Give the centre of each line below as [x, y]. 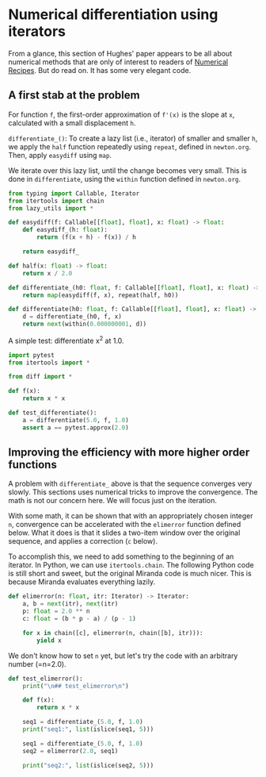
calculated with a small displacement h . [72, 123]
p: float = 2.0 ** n [56, 612]
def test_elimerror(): [46, 679]
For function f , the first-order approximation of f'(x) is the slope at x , [122, 114]
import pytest [32, 355]
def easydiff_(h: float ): [65, 230]
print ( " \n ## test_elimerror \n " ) [76, 686]
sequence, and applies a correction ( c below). [83, 541]
